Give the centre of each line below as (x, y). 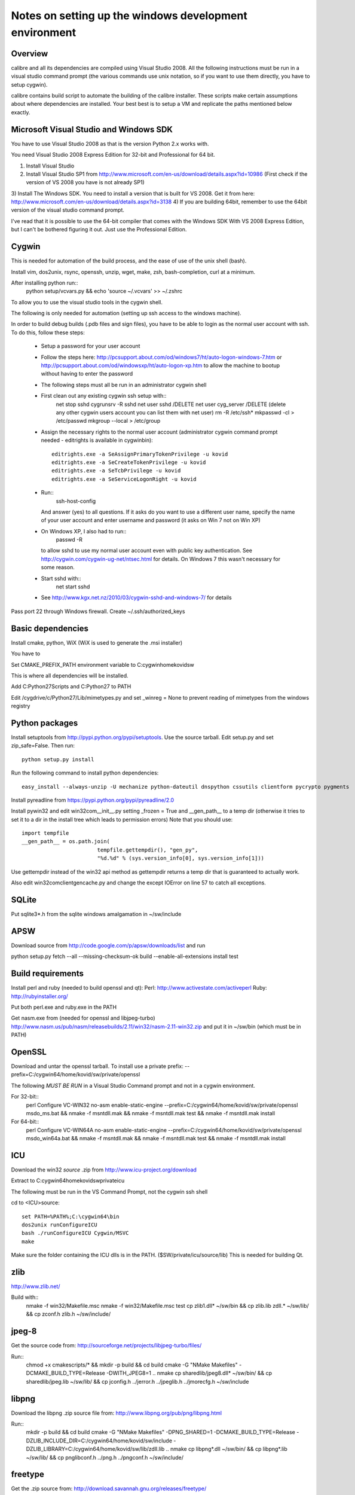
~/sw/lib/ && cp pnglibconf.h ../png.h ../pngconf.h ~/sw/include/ (105, 1457)
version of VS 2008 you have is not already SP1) (85, 182)
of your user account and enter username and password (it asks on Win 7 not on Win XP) (151, 520)
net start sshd (73, 587)
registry (21, 706)
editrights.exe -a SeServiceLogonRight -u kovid (124, 479)
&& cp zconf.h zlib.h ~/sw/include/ (68, 1314)
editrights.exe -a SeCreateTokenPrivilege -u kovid (129, 462)
